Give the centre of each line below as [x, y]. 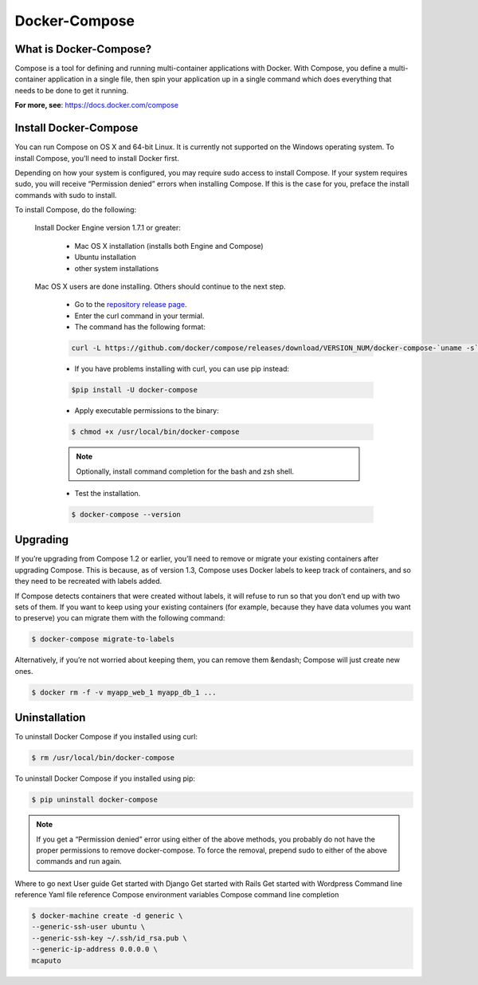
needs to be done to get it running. [72, 90]
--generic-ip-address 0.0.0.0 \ [95, 950]
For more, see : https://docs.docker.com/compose [97, 105]
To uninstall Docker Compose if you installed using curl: [106, 737]
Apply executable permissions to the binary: [147, 411]
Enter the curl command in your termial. [139, 316]
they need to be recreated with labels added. [88, 581]
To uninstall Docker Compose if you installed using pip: [105, 778]
